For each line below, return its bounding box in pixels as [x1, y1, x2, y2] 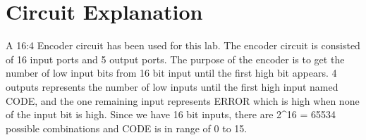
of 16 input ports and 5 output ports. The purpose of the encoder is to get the [6, 51, 345, 66]
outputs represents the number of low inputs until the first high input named [6, 79, 338, 94]
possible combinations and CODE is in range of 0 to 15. [6, 120, 248, 135]
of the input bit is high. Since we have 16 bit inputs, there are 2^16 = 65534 [6, 107, 336, 122]
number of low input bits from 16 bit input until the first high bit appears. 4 [6, 65, 337, 80]
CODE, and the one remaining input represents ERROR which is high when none [6, 93, 360, 108]
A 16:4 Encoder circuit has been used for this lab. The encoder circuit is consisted [6, 38, 360, 53]
